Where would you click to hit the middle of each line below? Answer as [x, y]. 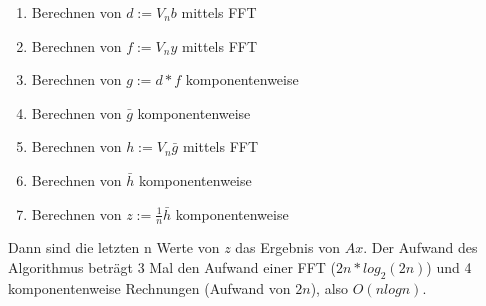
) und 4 [449, 266]
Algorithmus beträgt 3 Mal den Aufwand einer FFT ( [172, 266]
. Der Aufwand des [420, 247]
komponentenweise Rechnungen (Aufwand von [149, 287]
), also [329, 287]
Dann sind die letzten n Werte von [114, 247]
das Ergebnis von [287, 247]
